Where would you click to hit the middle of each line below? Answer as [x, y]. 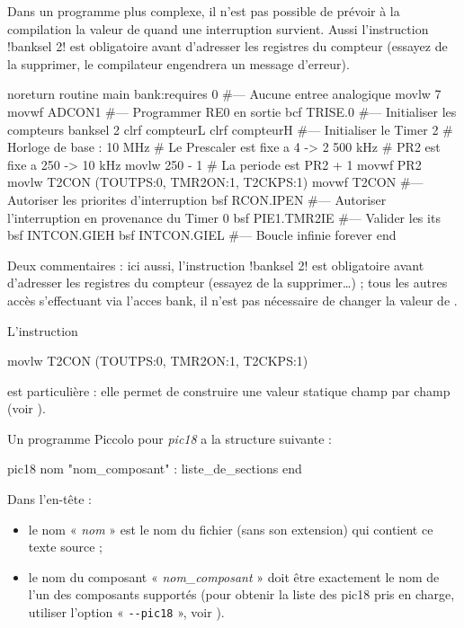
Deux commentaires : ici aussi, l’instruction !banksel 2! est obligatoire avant [216, 265]
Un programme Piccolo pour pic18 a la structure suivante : [170, 438]
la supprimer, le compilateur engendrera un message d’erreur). [178, 63]
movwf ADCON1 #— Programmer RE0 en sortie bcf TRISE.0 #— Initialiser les [232, 111]
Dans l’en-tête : [49, 499]
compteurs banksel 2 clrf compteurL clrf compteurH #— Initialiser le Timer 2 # [230, 129]
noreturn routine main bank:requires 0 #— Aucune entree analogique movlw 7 [224, 94]
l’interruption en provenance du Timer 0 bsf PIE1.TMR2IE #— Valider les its [224, 217]
